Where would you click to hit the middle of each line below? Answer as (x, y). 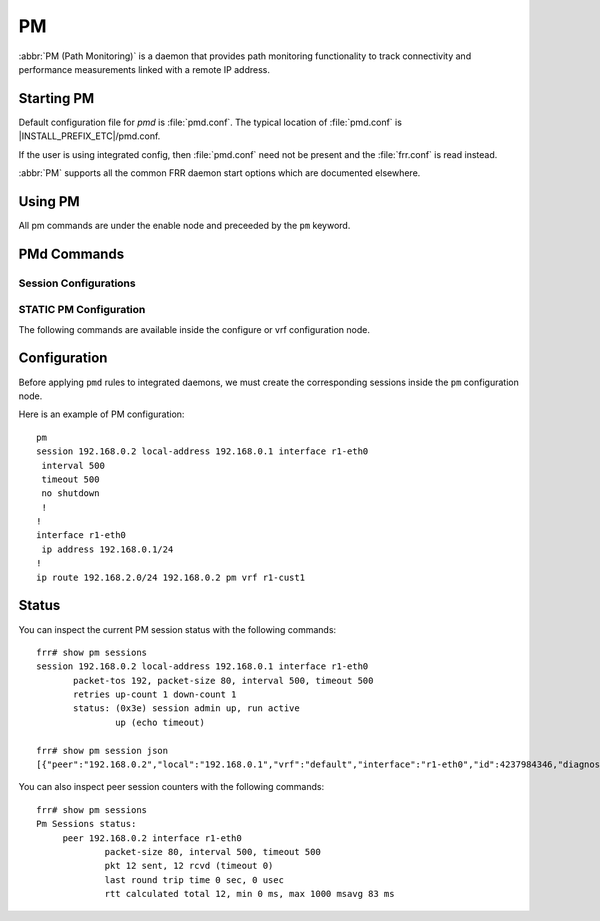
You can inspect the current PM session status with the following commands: (177, 629)
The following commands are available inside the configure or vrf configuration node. (194, 329)
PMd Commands (71, 253)
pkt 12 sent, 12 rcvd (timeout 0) (189, 866)
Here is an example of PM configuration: (101, 414)
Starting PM (56, 98)
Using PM (49, 201)
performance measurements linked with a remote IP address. (144, 69)
